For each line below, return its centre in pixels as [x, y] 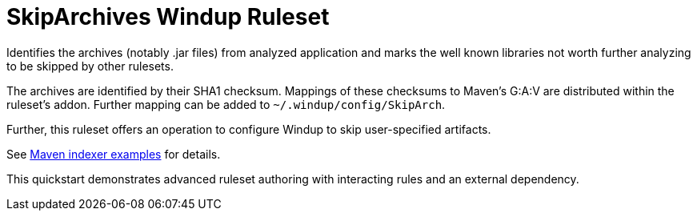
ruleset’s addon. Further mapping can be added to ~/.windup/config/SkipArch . [226, 104]
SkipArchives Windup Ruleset [168, 17]
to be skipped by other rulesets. [90, 66]
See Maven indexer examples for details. [114, 154]
